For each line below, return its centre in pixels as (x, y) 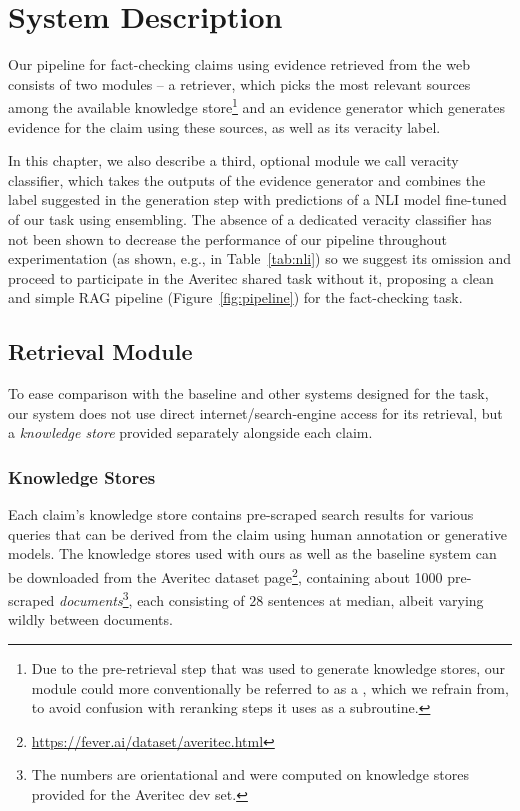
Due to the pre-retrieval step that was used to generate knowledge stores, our (268, 667)
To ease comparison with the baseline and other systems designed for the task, (248, 393)
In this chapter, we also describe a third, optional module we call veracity (233, 160)
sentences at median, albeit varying (375, 599)
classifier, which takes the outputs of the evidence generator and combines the (247, 179)
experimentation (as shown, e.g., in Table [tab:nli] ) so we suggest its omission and (260, 258)
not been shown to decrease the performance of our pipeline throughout (228, 238)
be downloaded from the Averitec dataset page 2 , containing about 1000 (225, 575)
